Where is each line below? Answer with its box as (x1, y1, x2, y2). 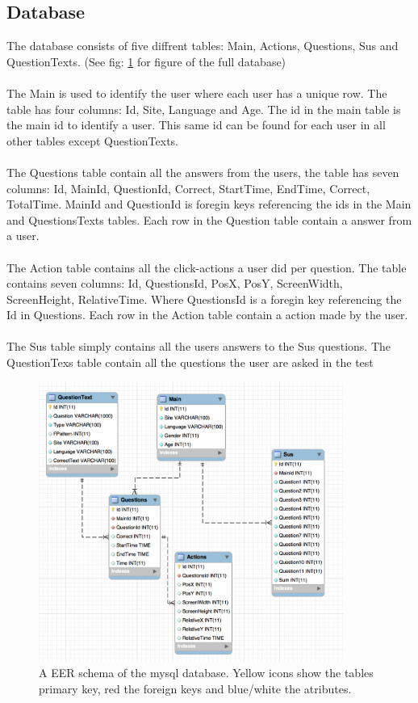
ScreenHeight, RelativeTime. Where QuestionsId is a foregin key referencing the (6, 290, 402, 307)
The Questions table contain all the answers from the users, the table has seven (6, 163, 399, 180)
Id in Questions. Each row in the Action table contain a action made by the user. (6, 306, 408, 323)
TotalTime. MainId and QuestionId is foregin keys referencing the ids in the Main (6, 196, 412, 213)
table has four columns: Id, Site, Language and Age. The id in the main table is (6, 100, 401, 117)
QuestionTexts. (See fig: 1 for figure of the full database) (6, 53, 286, 69)
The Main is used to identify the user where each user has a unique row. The (6, 84, 387, 101)
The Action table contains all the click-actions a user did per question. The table (6, 259, 407, 276)
